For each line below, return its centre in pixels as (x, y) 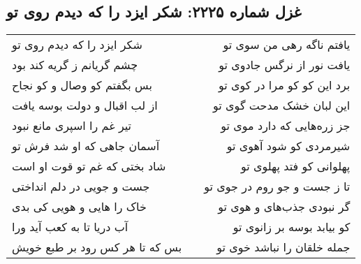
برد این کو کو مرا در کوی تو (284, 85)
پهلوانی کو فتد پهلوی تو (295, 166)
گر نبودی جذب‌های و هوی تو (284, 207)
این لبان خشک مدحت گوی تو (282, 105)
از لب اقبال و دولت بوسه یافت (85, 105)
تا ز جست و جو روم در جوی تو (277, 186)
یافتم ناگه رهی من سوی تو (287, 45)
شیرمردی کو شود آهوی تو (288, 146)
